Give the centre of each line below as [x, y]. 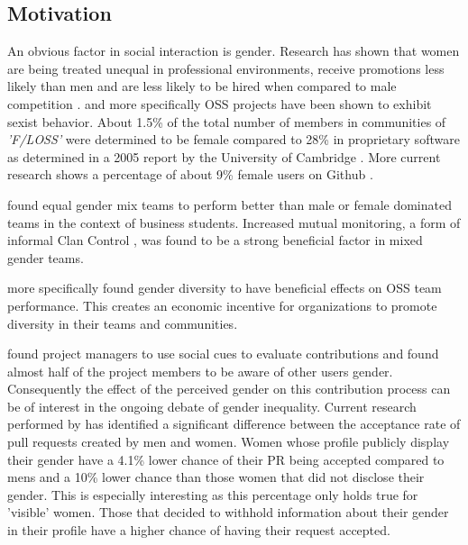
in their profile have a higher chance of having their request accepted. [199, 530]
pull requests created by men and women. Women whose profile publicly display [229, 442]
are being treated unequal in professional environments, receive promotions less [226, 68]
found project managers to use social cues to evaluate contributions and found [223, 354]
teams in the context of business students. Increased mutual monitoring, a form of [234, 222]
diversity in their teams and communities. [123, 323]
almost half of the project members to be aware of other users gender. [200, 371]
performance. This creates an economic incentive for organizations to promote [222, 305]
